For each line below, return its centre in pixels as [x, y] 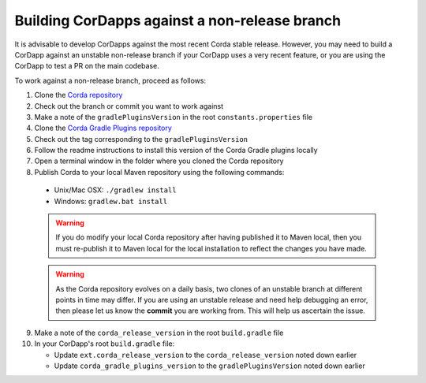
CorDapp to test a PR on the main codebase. [87, 66]
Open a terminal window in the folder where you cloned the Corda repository [159, 161]
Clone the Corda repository [78, 95]
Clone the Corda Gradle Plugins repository [103, 128]
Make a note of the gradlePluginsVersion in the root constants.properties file [174, 117]
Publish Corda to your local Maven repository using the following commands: [159, 172]
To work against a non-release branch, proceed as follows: [110, 80]
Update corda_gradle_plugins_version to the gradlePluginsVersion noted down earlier [210, 366]
